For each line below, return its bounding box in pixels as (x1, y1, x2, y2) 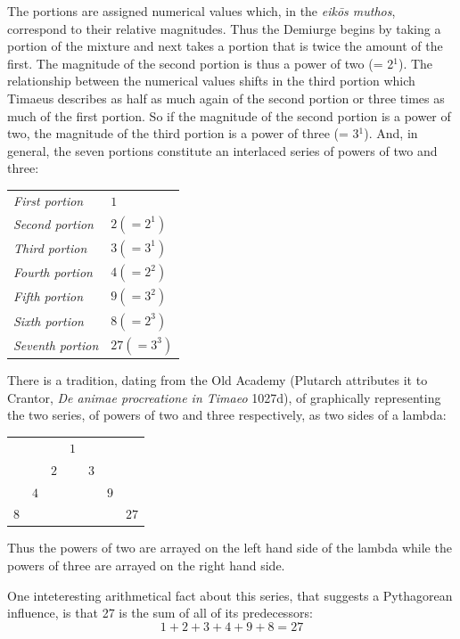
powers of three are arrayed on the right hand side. (7, 556, 285, 575)
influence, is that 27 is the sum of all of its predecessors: (7, 603, 313, 622)
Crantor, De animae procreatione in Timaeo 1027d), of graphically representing (7, 388, 441, 406)
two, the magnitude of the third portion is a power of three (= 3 (7, 124, 359, 143)
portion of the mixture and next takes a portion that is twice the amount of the (7, 37, 443, 55)
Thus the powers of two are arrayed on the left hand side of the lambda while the (7, 538, 452, 557)
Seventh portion (13, 335, 99, 354)
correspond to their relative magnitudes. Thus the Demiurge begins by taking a (7, 19, 441, 37)
